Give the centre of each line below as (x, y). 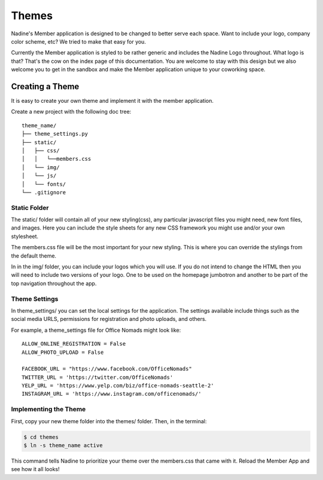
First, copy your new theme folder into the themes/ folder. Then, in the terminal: (109, 421)
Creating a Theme (45, 86)
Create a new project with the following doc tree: (71, 112)
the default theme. (34, 256)
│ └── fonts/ (44, 184)
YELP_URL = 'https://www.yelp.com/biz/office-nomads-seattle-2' (118, 386)
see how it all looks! (35, 469)
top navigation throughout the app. (54, 283)
